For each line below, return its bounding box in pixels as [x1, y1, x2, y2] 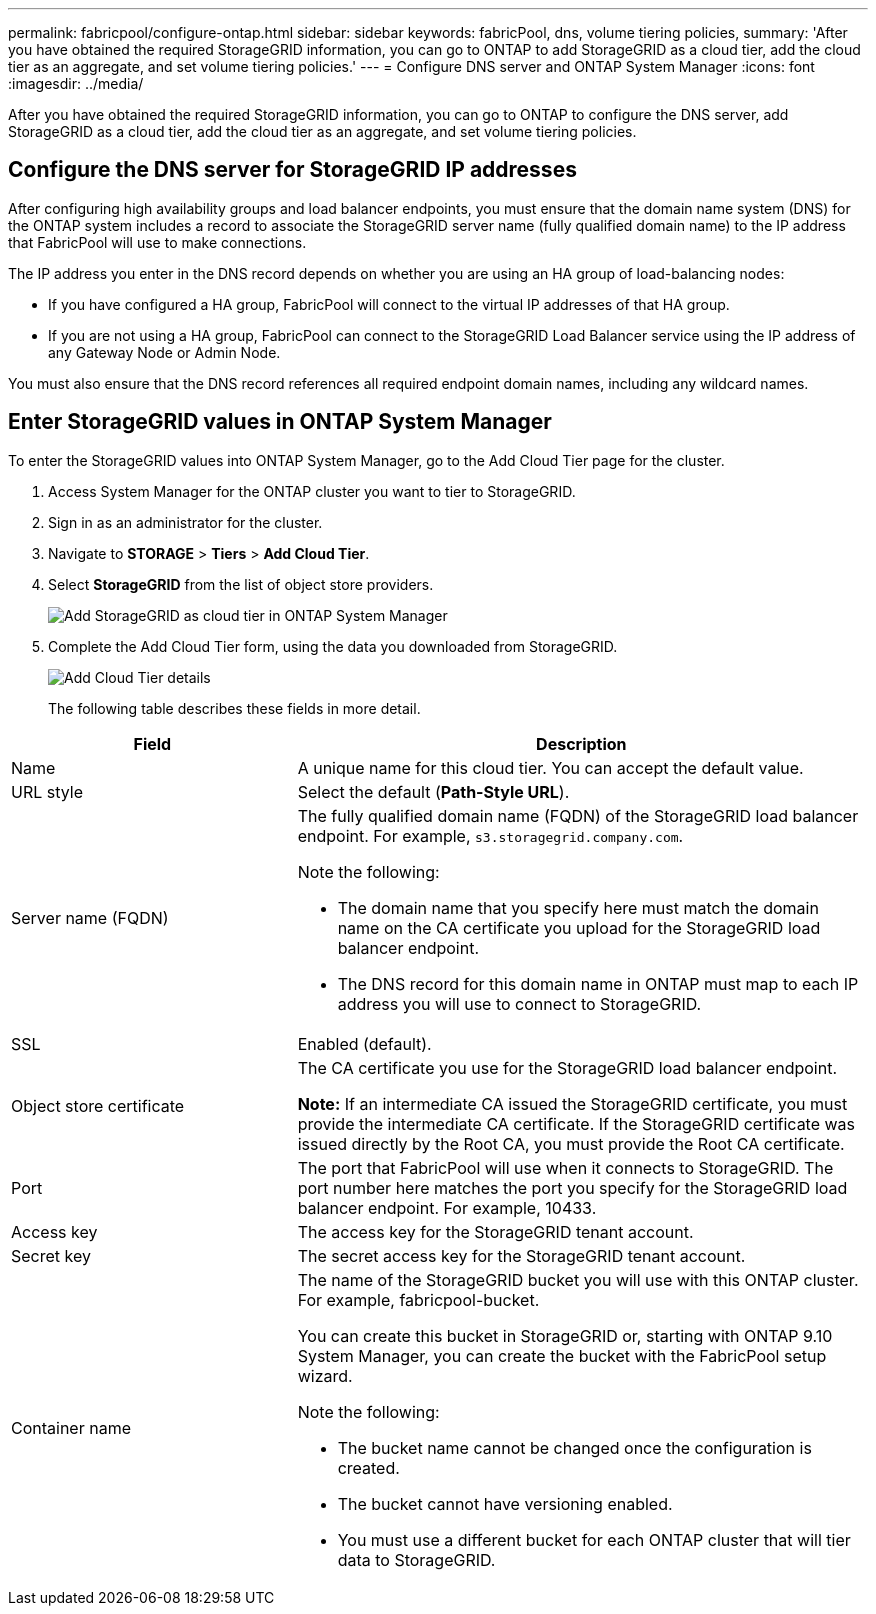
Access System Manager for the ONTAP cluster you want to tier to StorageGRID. [48, 482, 576, 500]
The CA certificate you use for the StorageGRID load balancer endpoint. [297, 1057, 838, 1078]
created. [337, 1457, 400, 1478]
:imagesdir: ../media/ [8, 75, 144, 92]
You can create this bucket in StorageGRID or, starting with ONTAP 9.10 [297, 1325, 833, 1346]
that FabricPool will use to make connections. [8, 233, 307, 251]
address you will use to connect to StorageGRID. [337, 993, 702, 1014]
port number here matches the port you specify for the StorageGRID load [297, 1177, 848, 1198]
